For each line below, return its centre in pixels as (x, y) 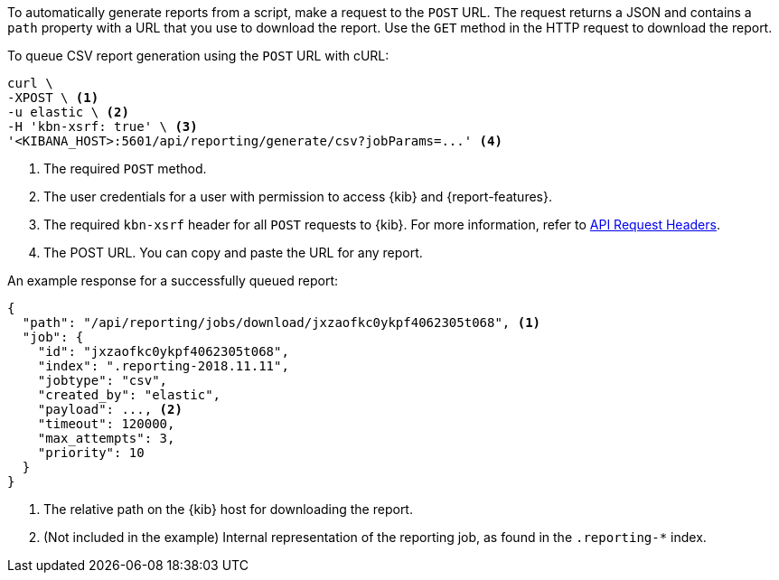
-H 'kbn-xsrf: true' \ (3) (103, 126)
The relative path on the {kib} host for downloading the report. (228, 509)
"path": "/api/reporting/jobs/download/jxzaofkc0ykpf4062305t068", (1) (282, 323)
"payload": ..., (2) (110, 409)
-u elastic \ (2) (68, 112)
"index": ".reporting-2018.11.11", (163, 366)
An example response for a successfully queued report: (173, 281)
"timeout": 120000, (106, 424)
